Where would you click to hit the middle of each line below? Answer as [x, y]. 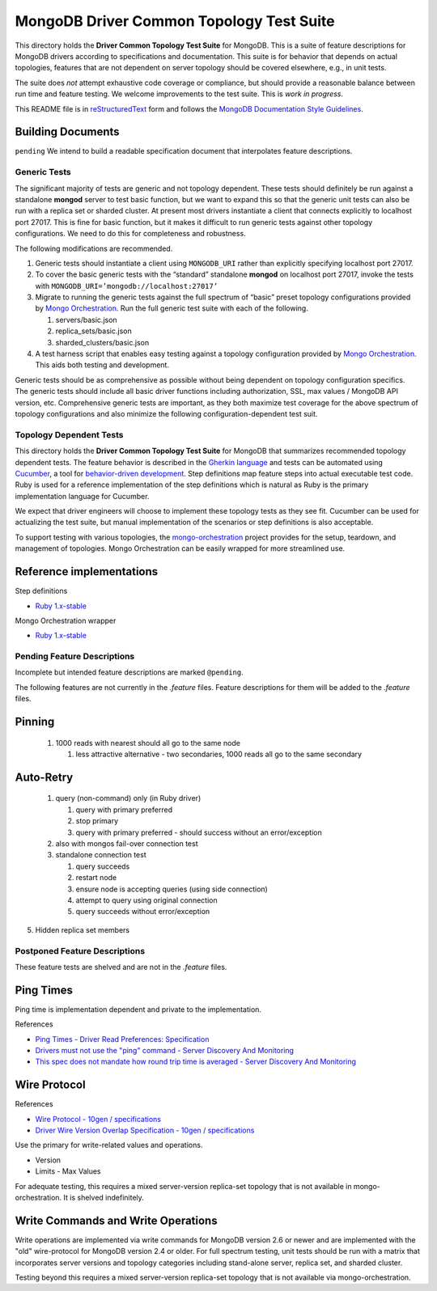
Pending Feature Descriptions [75, 657]
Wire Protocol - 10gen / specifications [98, 1119]
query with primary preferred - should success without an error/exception [199, 832]
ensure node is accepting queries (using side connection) [172, 889]
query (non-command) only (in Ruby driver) [128, 798]
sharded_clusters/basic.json [102, 342]
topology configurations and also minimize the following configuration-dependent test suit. [166, 413]
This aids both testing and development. [102, 365]
